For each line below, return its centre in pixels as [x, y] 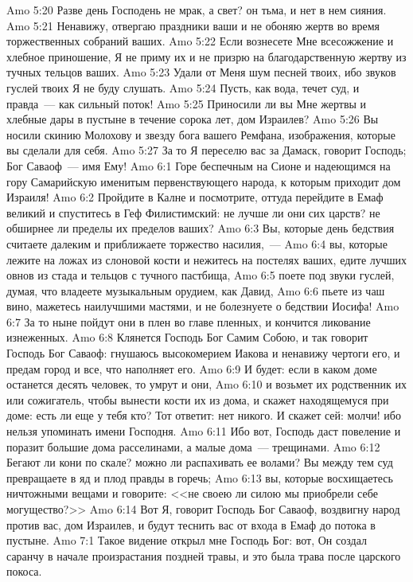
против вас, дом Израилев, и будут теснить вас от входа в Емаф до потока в [191, 524]
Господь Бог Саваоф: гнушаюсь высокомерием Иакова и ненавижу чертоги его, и [203, 353]
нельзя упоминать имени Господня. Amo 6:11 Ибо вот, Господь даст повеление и [204, 431]
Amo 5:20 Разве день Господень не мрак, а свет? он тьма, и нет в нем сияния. [197, 10]
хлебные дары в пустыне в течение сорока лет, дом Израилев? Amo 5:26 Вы [193, 119]
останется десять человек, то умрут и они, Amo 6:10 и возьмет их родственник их [206, 384]
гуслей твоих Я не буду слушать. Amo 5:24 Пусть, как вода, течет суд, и [183, 87]
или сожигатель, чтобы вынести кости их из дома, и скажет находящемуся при [198, 399]
